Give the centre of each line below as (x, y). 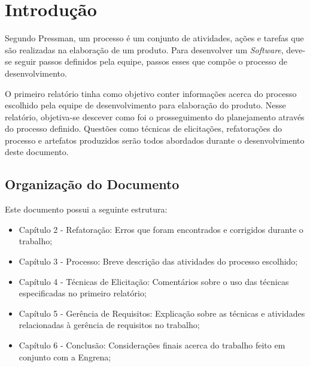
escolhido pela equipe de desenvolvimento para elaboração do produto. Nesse (145, 105)
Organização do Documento (92, 184)
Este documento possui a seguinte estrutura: (86, 209)
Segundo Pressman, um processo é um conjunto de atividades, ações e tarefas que (154, 38)
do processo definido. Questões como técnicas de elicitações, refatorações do (143, 128)
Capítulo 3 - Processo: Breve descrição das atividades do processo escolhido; (158, 261)
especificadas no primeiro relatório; (83, 293)
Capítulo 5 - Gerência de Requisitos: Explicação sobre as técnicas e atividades (162, 313)
